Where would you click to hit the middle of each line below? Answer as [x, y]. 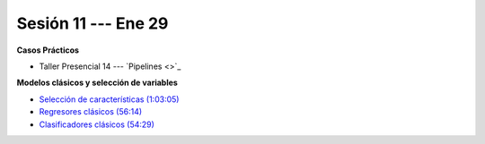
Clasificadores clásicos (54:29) [97, 124]
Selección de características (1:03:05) [109, 99]
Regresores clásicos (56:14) [91, 112]
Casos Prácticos [48, 50]
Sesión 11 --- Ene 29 [93, 23]
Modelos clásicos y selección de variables [97, 83]
